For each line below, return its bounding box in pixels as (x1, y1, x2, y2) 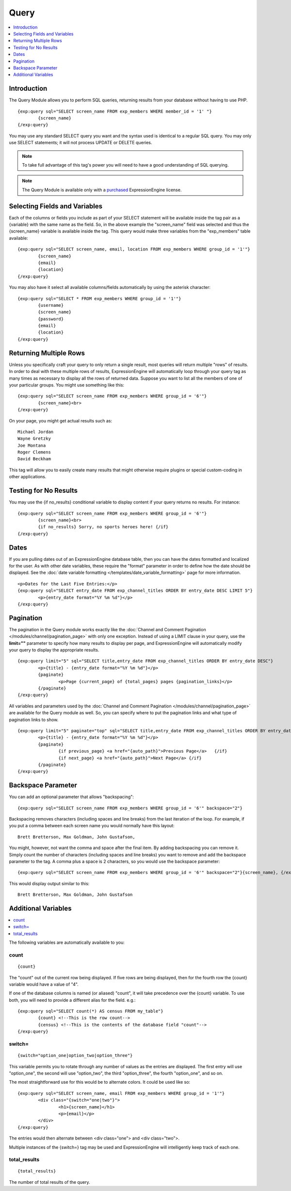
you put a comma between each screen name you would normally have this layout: (9, 823, 175, 829)
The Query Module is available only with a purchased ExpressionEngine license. (22, 187, 182, 193)
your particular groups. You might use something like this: (9, 382, 125, 388)
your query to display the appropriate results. (9, 647, 99, 653)
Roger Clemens (17, 450, 51, 455)
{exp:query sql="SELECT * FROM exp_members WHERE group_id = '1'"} (17, 296, 181, 301)
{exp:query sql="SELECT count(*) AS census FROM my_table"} (17, 1008, 163, 1014)
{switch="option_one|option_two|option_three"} (17, 1053, 133, 1058)
